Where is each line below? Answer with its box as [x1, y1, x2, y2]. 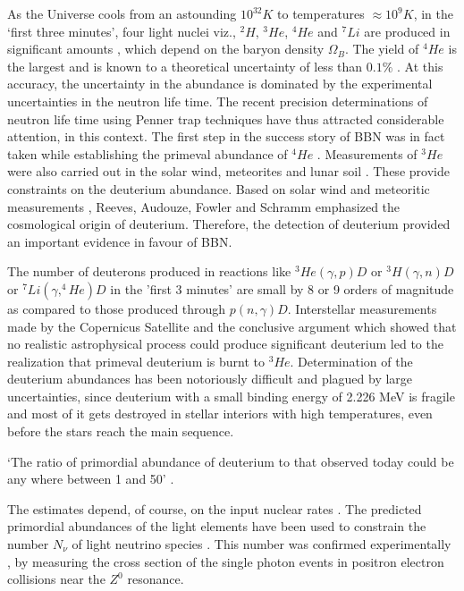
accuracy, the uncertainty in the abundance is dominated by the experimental [7, 74, 433, 93]
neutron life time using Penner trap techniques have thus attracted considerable [7, 109, 444, 128]
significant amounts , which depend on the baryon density [7, 39, 325, 58]
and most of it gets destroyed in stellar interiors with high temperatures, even [7, 404, 433, 423]
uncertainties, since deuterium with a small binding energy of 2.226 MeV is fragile [7, 386, 455, 405]
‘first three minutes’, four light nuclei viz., [7, 21, 236, 40]
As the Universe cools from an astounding [7, 4, 237, 22]
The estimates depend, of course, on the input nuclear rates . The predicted [7, 499, 422, 518]
